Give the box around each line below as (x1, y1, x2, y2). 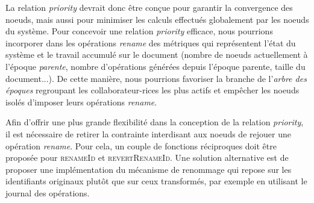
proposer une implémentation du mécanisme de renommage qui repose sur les (5, 163, 292, 175)
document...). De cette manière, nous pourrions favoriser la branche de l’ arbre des (5, 72, 307, 84)
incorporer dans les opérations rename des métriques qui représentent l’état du (5, 36, 296, 49)
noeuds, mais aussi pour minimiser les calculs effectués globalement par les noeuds (5, 13, 309, 25)
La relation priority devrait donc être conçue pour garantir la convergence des (5, 1, 293, 13)
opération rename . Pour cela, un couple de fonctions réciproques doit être (5, 139, 277, 152)
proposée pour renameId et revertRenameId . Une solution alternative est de (5, 151, 289, 164)
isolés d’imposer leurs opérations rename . (5, 95, 157, 108)
